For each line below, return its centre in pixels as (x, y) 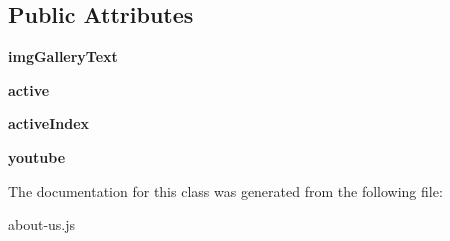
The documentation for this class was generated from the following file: (225, 190)
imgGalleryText (63, 56)
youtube (37, 156)
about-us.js (42, 224)
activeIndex (49, 123)
